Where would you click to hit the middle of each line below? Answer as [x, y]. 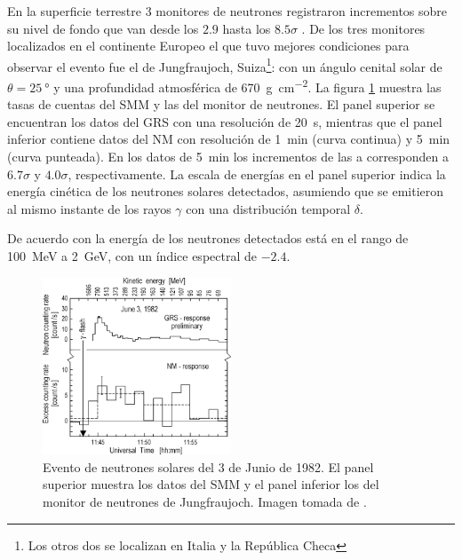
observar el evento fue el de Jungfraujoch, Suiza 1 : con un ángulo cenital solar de [225, 65]
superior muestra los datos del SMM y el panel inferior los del [211, 484]
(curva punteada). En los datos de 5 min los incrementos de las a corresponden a [228, 157]
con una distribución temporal [268, 208]
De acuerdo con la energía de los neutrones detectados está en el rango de [208, 238]
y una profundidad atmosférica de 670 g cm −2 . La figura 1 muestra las [247, 86]
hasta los [247, 28]
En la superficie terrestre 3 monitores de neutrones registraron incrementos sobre [227, 11]
